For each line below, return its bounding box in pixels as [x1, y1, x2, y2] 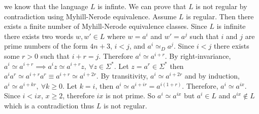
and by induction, [184, 70, 240, 81]
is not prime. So [106, 90, 155, 101]
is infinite [216, 21, 246, 31]
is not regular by [196, 1, 247, 11]
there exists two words [4, 30, 74, 41]
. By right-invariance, [165, 50, 231, 61]
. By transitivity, [96, 70, 148, 81]
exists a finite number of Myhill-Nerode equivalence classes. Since [4, 21, 207, 31]
